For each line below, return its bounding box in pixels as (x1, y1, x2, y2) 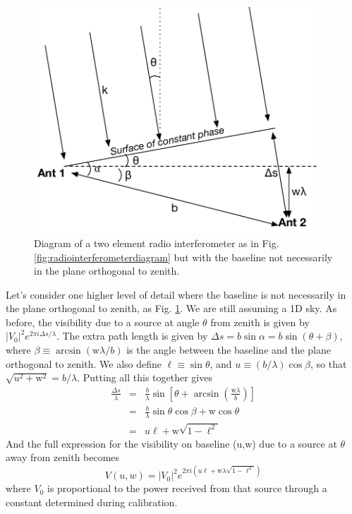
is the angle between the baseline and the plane (126, 342, 332, 357)
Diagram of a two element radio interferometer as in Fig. (34, 235, 279, 250)
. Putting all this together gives (77, 370, 212, 385)
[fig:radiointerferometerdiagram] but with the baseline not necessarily (34, 249, 333, 264)
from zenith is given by (210, 314, 310, 329)
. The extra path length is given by (56, 328, 208, 343)
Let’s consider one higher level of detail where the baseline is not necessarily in (6, 287, 346, 301)
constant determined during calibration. (6, 494, 178, 509)
